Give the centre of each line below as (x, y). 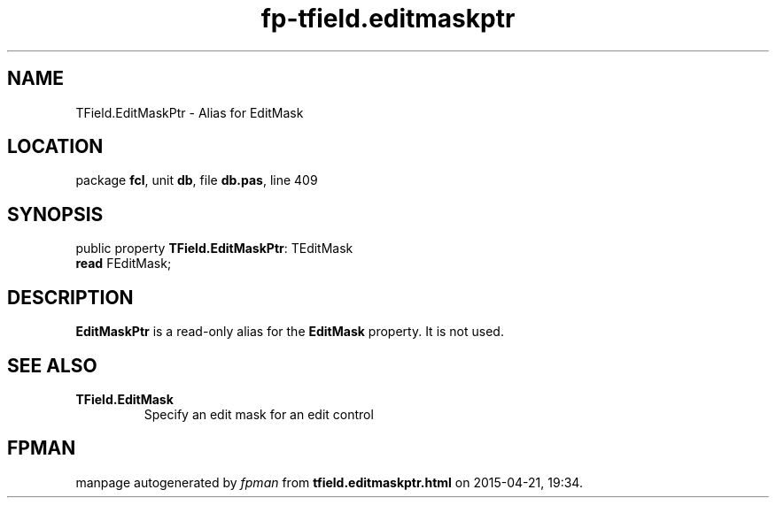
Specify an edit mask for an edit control (259, 414)
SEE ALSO (52, 365)
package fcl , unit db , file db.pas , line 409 (197, 180)
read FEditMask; (124, 264)
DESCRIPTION (70, 297)
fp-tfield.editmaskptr (388, 19)
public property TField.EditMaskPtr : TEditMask (214, 249)
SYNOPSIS (55, 214)
